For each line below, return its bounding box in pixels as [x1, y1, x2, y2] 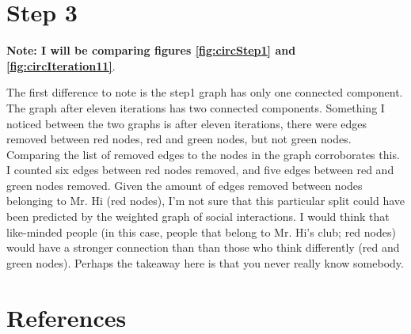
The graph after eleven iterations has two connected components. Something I [6, 99, 385, 116]
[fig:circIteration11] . [6, 57, 116, 74]
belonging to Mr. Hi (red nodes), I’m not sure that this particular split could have [6, 192, 405, 209]
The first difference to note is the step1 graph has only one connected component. [6, 84, 403, 101]
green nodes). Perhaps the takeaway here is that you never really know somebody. [6, 254, 404, 271]
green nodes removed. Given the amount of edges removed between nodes [6, 176, 363, 193]
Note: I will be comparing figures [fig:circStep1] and [6, 42, 296, 59]
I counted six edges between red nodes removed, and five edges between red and [6, 161, 394, 178]
